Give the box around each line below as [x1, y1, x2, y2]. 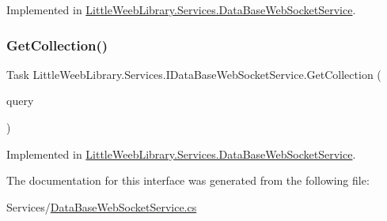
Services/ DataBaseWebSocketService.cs [6, 198, 197, 215]
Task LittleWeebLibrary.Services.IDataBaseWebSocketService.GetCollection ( [6, 66, 381, 82]
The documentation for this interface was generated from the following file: [6, 172, 370, 189]
